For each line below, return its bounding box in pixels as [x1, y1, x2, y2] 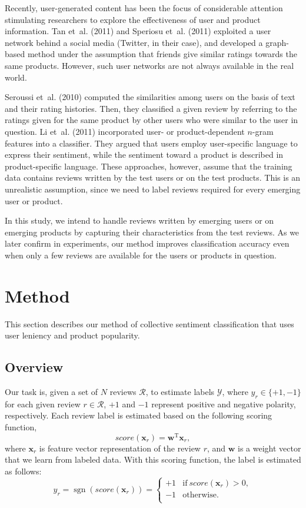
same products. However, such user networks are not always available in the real [5, 59, 294, 71]
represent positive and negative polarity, [151, 397, 296, 410]
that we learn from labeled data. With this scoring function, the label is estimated [5, 453, 301, 466]
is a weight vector [238, 441, 301, 454]
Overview [5, 358, 64, 376]
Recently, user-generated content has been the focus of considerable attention [5, 2, 283, 14]
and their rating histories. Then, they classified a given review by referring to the [5, 102, 297, 114]
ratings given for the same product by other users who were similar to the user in [5, 114, 298, 126]
